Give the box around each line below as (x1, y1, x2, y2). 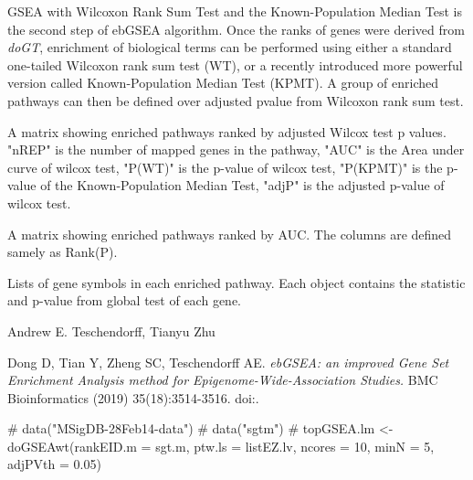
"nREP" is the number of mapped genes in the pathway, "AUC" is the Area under (7, 140, 465, 159)
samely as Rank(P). (7, 242, 118, 261)
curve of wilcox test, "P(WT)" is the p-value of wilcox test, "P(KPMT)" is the (7, 157, 443, 176)
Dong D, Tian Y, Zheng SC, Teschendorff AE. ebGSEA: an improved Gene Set (7, 352, 449, 371)
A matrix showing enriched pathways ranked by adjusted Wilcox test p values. (7, 122, 447, 141)
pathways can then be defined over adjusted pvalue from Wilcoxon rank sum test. (7, 91, 464, 110)
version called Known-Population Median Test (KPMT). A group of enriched (7, 73, 439, 92)
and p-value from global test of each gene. (7, 291, 241, 310)
